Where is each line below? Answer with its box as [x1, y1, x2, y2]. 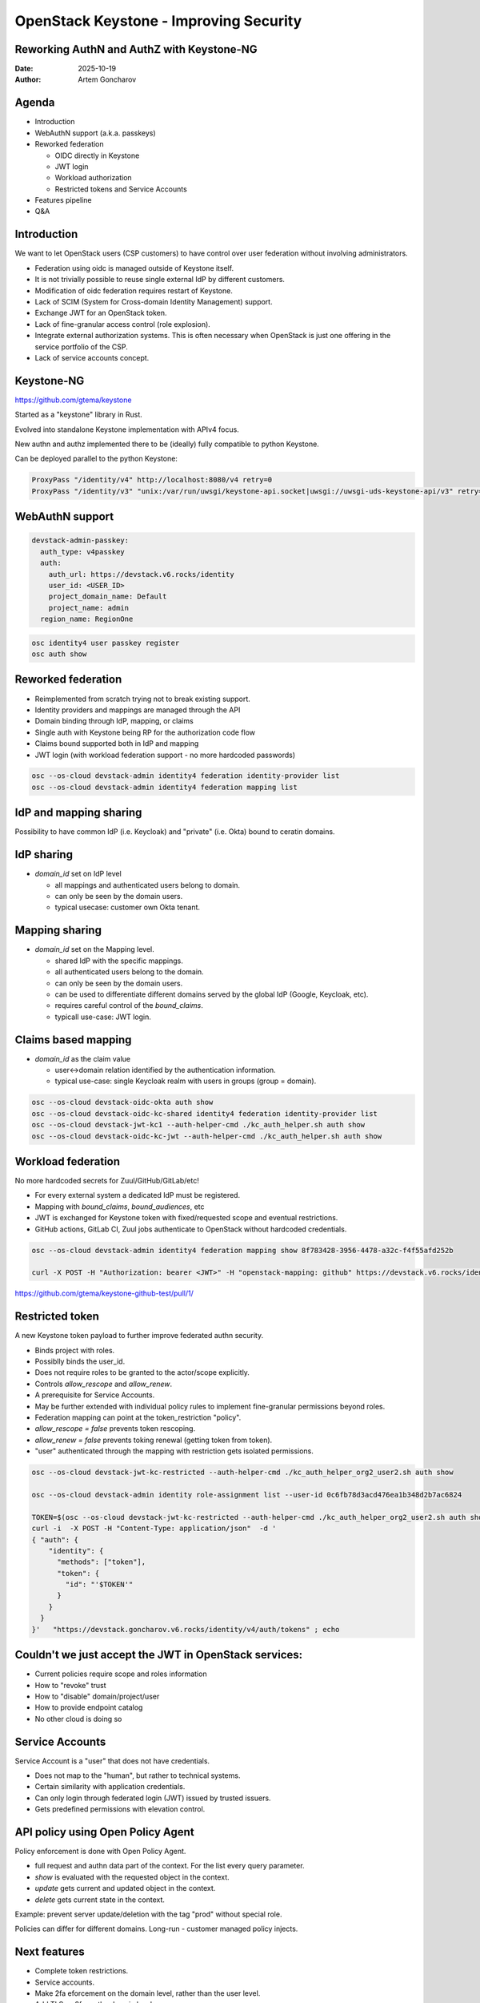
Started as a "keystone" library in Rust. [14, 409, 143, 420]
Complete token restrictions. [34, 1966, 129, 1976]
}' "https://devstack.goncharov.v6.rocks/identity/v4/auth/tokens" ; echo [31, 1625, 340, 1634]
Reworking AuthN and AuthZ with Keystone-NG [14, 42, 258, 56]
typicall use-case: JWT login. [54, 1012, 152, 1022]
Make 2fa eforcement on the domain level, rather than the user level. [34, 1989, 261, 1998]
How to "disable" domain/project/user [34, 1691, 160, 1701]
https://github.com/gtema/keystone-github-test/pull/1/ [14, 1288, 194, 1298]
